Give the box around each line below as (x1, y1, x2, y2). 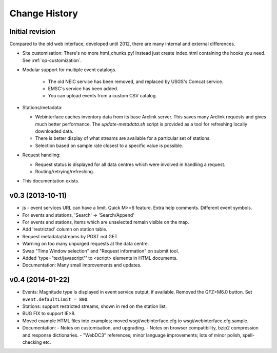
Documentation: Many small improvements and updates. (22, 262, 142, 268)
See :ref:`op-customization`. (22, 57, 82, 64)
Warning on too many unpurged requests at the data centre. (22, 241, 149, 247)
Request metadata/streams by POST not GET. (22, 233, 119, 239)
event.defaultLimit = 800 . (22, 296, 89, 302)
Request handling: (22, 152, 61, 158)
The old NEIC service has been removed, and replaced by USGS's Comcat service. (48, 78, 224, 85)
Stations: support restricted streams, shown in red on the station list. (22, 303, 167, 309)
